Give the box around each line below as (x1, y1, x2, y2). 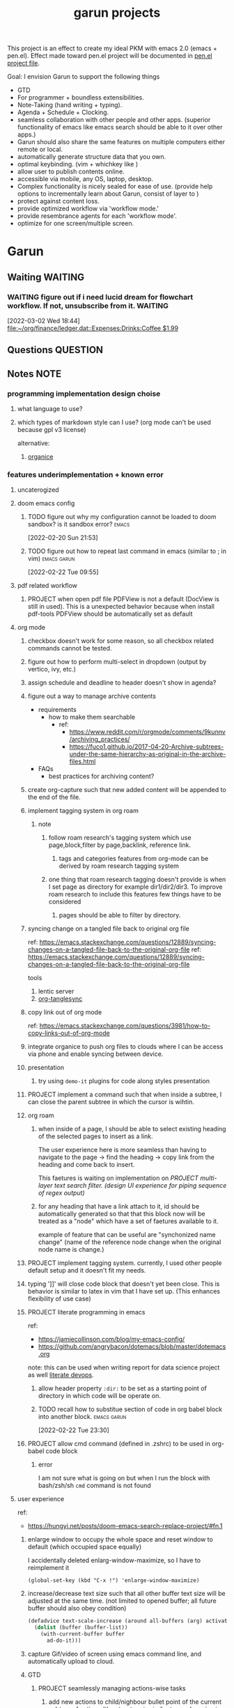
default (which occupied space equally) (27, 1543, 142, 1551)
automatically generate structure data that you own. (17, 153, 166, 161)
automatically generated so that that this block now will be (38, 1210, 205, 1218)
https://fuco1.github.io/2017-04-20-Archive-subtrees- (69, 743, 224, 751)
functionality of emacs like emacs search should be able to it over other (17, 123, 223, 132)
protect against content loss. (17, 197, 100, 205)
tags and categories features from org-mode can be (58, 855, 209, 863)
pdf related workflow (17, 582, 78, 590)
